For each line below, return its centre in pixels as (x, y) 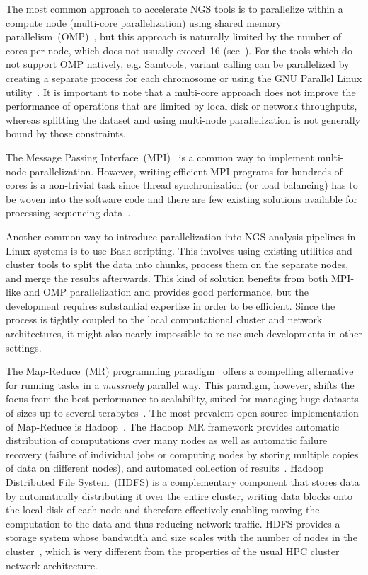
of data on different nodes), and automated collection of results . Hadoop (165, 468)
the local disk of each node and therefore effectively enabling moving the (163, 510)
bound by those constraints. (66, 133)
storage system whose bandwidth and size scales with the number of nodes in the (182, 537)
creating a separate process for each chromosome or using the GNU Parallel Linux (184, 77)
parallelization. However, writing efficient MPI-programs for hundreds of (186, 171)
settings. (24, 347)
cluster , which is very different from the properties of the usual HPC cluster (173, 551)
